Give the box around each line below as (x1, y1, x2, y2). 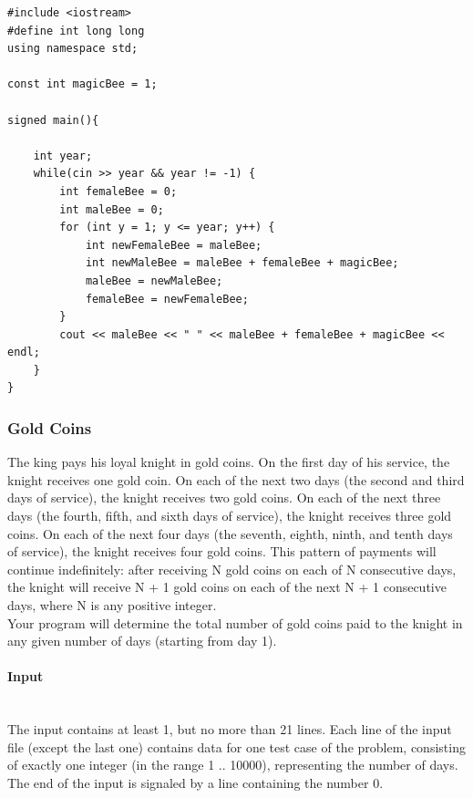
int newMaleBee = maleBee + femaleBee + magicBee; (85, 256, 399, 270)
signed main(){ (7, 113, 99, 127)
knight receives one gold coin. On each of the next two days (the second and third (7, 470, 465, 489)
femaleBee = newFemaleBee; (85, 292, 249, 306)
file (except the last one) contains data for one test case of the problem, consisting (7, 737, 466, 756)
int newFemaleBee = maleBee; (85, 238, 262, 252)
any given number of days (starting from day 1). (7, 631, 277, 650)
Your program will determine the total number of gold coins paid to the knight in (7, 613, 463, 632)
